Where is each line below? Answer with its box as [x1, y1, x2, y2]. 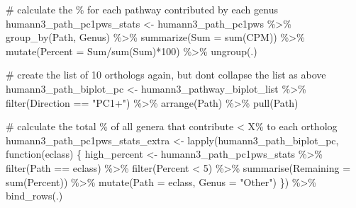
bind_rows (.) [6, 188, 63, 203]
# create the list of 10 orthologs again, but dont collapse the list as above [6, 67, 326, 82]
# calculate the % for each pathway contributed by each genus [6, 2, 278, 16]
